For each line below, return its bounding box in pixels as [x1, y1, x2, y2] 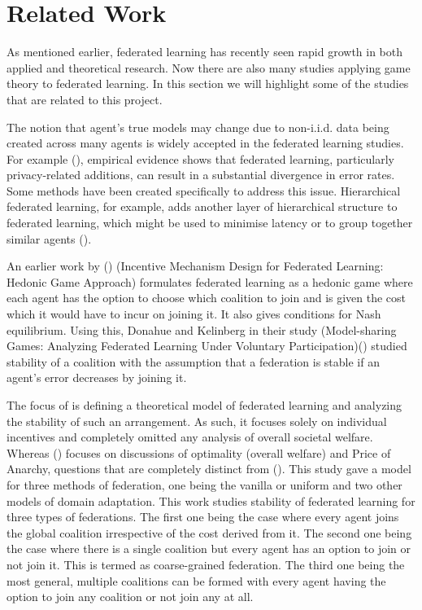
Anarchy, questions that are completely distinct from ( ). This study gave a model [7, 460, 411, 477]
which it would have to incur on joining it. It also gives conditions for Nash [7, 305, 381, 323]
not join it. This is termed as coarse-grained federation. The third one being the [7, 555, 405, 573]
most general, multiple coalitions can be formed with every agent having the [7, 572, 386, 589]
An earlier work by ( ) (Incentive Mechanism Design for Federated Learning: [7, 257, 384, 274]
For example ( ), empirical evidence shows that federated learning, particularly [7, 150, 394, 167]
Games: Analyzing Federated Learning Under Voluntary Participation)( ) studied [7, 337, 407, 354]
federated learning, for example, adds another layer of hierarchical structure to [7, 198, 398, 215]
